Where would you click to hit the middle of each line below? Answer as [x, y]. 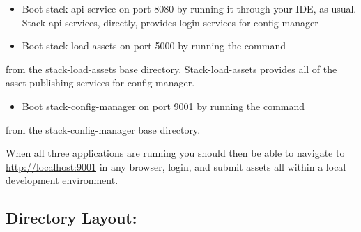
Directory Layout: [71, 218]
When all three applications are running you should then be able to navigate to [175, 153]
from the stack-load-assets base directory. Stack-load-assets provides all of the [171, 69]
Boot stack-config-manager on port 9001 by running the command [163, 106]
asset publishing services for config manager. [100, 83]
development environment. [62, 180]
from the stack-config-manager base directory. [103, 129]
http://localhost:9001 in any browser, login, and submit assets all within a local [176, 166]
